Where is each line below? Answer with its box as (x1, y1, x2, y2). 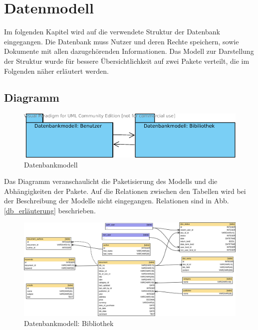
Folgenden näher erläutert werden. (4, 65, 109, 76)
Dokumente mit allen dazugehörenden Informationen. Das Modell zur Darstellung (4, 46, 254, 56)
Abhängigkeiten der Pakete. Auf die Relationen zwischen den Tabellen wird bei (4, 185, 246, 196)
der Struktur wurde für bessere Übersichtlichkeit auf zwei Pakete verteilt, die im (4, 55, 250, 66)
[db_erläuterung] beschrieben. (4, 205, 96, 215)
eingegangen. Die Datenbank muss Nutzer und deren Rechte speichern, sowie (4, 36, 239, 46)
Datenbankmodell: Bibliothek (24, 318, 114, 329)
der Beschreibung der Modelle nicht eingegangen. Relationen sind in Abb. (4, 195, 229, 206)
